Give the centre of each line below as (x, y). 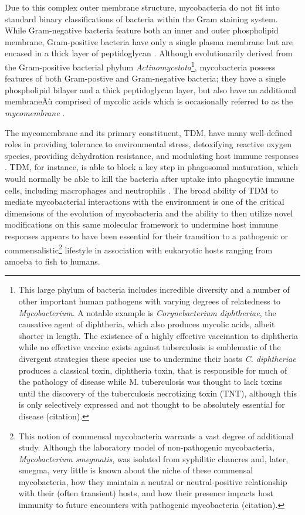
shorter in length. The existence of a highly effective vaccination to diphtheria (158, 335)
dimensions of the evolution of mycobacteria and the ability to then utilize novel (149, 213)
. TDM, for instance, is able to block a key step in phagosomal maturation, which (151, 167)
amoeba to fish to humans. (52, 261)
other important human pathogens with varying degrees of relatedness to (149, 301)
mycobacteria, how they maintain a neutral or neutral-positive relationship (153, 481)
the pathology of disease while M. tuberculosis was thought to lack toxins (150, 382)
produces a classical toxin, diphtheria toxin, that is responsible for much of (153, 370)
